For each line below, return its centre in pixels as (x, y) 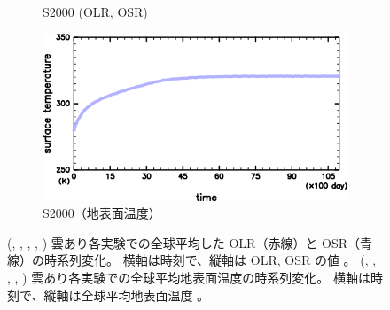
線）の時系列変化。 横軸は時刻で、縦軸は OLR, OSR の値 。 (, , (192, 260)
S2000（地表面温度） (102, 213)
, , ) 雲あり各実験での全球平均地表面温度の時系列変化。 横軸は (189, 278)
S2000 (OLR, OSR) (95, 12)
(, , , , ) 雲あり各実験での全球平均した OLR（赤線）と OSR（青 (190, 242)
